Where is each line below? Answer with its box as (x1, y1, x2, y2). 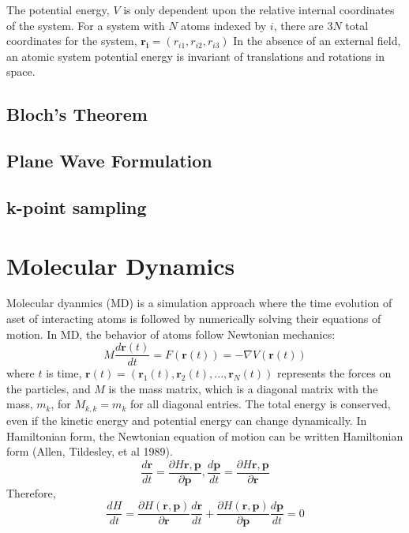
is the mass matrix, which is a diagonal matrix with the (108, 380, 378, 396)
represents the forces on (276, 365, 392, 381)
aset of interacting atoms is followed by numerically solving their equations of (6, 310, 381, 327)
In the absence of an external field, (233, 32, 401, 49)
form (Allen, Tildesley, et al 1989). (6, 443, 173, 460)
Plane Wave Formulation (6, 148, 212, 173)
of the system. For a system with (6, 17, 165, 33)
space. (6, 63, 36, 80)
